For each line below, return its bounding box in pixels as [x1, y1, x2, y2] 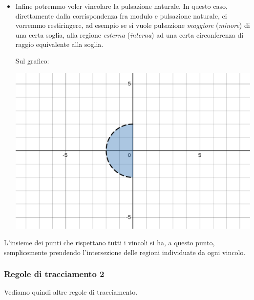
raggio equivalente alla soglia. [15, 39, 104, 49]
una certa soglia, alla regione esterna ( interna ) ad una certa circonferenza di [15, 29, 244, 40]
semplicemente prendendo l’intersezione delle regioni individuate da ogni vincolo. [4, 247, 246, 257]
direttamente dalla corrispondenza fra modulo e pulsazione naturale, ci [15, 10, 227, 21]
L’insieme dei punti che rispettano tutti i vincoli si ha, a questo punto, [4, 237, 215, 247]
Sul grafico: [15, 55, 49, 65]
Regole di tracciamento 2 [4, 268, 105, 280]
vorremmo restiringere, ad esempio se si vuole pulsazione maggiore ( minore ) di [15, 20, 250, 30]
